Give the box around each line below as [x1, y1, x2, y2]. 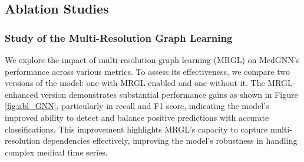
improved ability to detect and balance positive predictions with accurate [5, 111, 269, 123]
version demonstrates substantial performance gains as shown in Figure [41, 88, 298, 100]
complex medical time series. [5, 146, 108, 158]
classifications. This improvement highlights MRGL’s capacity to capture [5, 123, 268, 135]
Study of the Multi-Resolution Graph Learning [5, 30, 233, 45]
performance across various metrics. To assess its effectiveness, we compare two [5, 65, 290, 77]
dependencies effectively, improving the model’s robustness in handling [42, 134, 298, 147]
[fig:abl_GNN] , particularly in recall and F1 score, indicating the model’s [5, 100, 269, 112]
